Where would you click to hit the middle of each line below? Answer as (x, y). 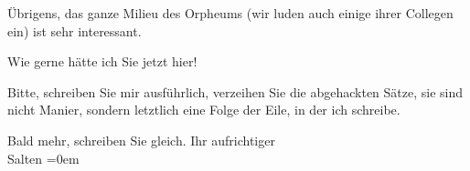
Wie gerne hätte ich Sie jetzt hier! (102, 61)
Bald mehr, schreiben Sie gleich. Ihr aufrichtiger (141, 140)
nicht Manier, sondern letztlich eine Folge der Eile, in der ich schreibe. (204, 110)
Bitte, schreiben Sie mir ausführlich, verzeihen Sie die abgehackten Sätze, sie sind (235, 91)
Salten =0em (43, 158)
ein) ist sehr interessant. (75, 30)
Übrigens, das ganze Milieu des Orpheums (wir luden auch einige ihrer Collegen (230, 13)
